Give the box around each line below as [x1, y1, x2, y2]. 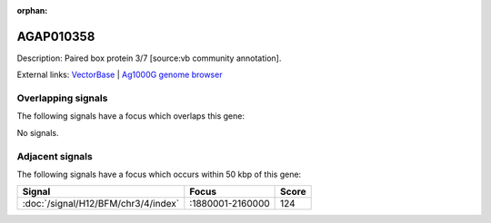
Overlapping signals [16, 92, 108, 104]
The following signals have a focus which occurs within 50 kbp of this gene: [16, 169, 302, 179]
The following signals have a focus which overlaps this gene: [16, 111, 245, 121]
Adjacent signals [16, 150, 93, 162]
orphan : [16, 5, 48, 15]
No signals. [16, 127, 59, 138]
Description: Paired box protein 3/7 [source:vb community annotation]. [16, 53, 282, 63]
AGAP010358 [16, 28, 95, 44]
